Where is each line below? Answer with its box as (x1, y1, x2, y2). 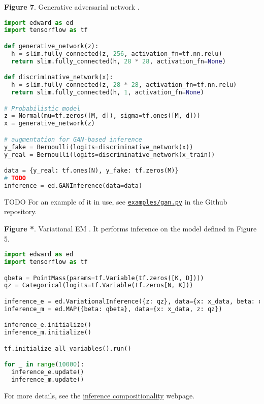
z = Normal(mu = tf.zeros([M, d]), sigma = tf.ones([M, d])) (4, 112, 201, 120)
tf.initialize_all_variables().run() (4, 345, 131, 352)
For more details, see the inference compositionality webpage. (4, 390, 195, 400)
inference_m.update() (11, 376, 84, 384)
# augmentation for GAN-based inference (4, 136, 143, 143)
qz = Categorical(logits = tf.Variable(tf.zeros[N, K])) (4, 282, 193, 289)
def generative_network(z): (4, 43, 99, 50)
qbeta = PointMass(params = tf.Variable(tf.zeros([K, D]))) (4, 274, 204, 282)
